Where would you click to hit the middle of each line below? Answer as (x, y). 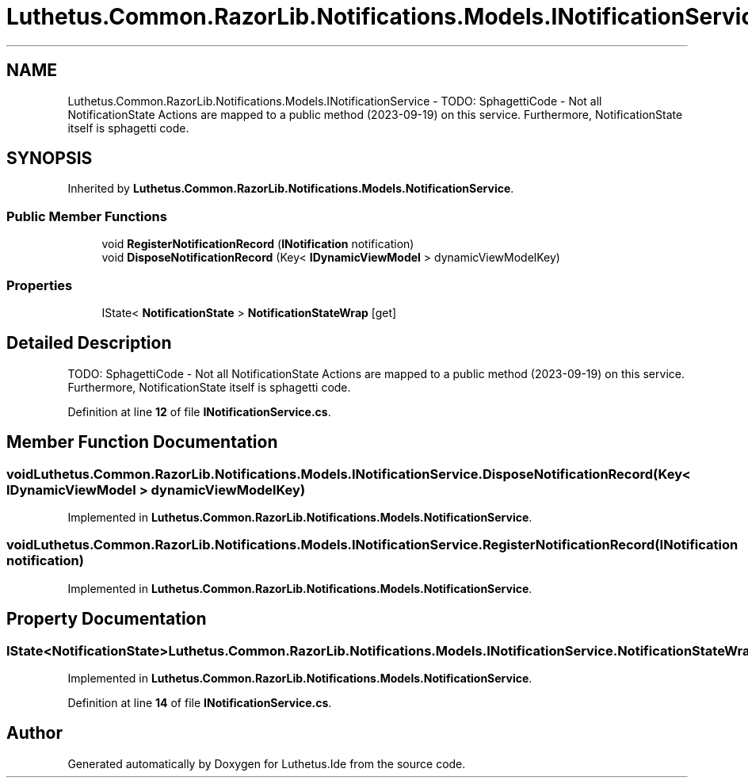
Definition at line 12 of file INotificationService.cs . (199, 411)
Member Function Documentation (142, 442)
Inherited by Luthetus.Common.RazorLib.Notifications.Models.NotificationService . (291, 189)
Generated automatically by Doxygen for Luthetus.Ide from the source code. (267, 763)
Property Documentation (107, 619)
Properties (40, 285)
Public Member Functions (87, 216)
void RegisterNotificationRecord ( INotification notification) (258, 244)
